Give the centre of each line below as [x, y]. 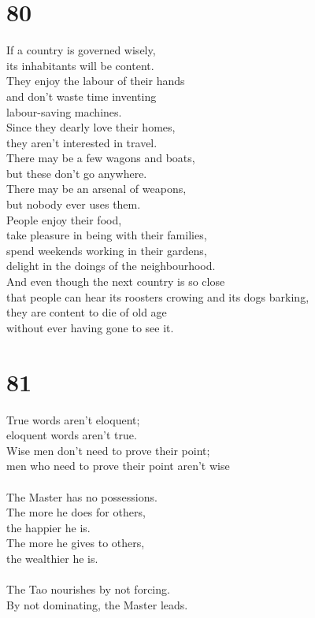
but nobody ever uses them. [74, 204]
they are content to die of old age [87, 312]
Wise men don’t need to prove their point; [108, 450]
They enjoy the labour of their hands [96, 81]
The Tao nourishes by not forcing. [88, 589]
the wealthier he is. [52, 558]
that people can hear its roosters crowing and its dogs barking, [158, 296]
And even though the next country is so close [116, 281]
